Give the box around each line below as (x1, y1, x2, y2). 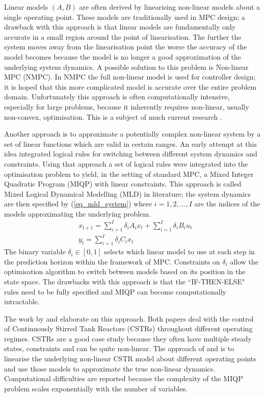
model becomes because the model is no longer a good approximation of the (4, 51, 242, 62)
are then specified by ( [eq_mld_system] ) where (4, 198, 152, 209)
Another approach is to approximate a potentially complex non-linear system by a (4, 128, 261, 139)
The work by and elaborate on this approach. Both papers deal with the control (4, 313, 254, 324)
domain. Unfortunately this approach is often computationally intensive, (4, 91, 230, 102)
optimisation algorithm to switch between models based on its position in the (4, 266, 246, 277)
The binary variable (4, 246, 66, 257)
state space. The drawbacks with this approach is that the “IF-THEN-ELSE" (4, 276, 245, 286)
